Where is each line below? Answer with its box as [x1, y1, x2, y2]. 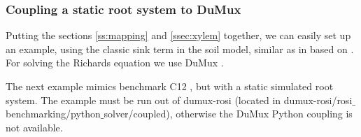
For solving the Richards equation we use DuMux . [6, 55, 224, 70]
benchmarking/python [6, 106, 101, 121]
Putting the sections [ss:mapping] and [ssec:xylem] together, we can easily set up [6, 28, 351, 43]
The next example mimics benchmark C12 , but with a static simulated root [6, 79, 334, 93]
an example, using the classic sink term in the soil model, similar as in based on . [6, 41, 354, 56]
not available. [6, 120, 63, 134]
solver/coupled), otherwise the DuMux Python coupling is [104, 106, 353, 121]
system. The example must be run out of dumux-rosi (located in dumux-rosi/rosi [6, 92, 353, 107]
